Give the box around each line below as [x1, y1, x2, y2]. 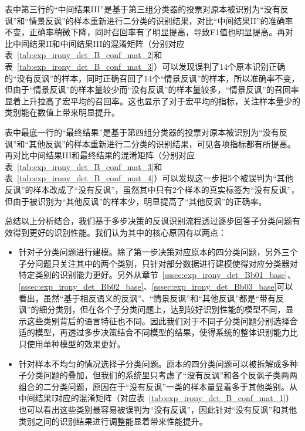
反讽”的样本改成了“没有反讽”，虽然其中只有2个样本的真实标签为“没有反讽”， [5, 183, 300, 195]
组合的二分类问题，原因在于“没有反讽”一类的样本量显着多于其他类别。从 [18, 380, 298, 392]
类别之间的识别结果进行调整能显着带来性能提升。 [18, 415, 208, 427]
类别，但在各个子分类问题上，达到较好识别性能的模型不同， [55, 303, 286, 315]
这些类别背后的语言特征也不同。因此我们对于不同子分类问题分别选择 [26, 314, 290, 327]
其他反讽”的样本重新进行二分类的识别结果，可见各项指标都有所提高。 [29, 137, 296, 150]
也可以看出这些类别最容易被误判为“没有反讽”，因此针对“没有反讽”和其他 [18, 403, 297, 415]
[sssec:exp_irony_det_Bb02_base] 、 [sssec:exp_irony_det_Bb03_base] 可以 [18, 280, 293, 293]
